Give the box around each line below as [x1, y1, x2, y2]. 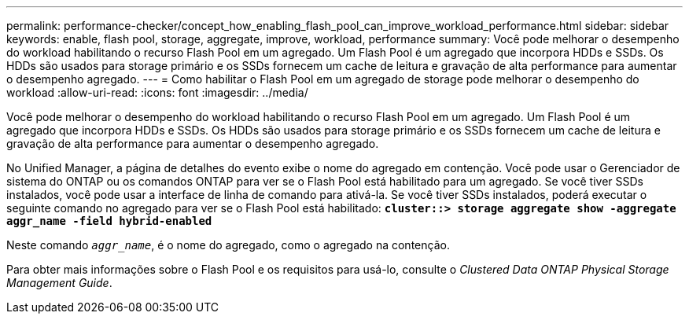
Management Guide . [6, 276, 112, 289]
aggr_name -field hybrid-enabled [6, 215, 212, 227]
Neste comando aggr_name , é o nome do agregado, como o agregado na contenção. [6, 238, 450, 252]
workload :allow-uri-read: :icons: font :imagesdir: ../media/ [6, 86, 308, 99]
